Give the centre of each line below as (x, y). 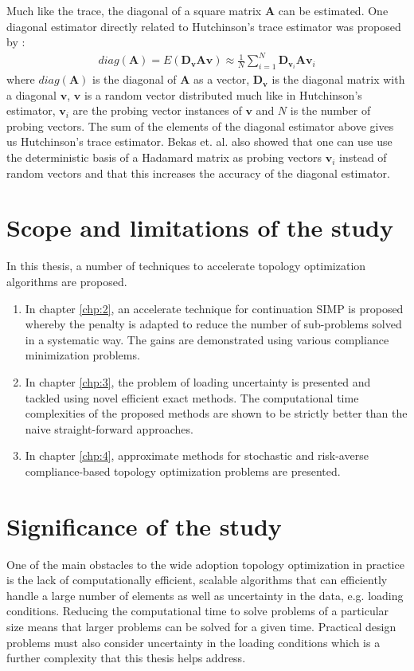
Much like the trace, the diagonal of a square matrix (134, 10)
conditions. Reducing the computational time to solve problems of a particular (198, 611)
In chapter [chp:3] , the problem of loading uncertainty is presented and (198, 381)
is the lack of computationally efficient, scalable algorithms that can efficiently (197, 580)
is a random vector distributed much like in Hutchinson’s (223, 94)
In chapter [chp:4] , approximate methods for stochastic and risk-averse (197, 455)
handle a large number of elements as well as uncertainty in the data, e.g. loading (205, 595)
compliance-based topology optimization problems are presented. (183, 471)
